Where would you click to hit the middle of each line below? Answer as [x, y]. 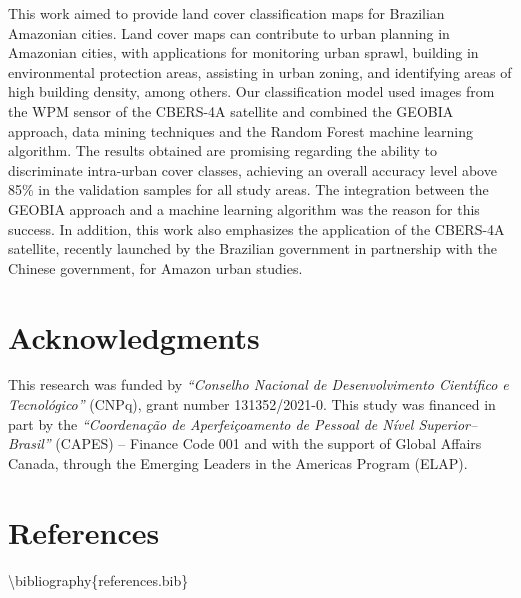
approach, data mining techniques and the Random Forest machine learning [241, 130]
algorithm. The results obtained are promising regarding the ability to [223, 150]
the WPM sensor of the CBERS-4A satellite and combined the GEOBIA [231, 110]
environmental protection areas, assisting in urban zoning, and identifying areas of [260, 71]
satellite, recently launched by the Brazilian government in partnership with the [253, 248]
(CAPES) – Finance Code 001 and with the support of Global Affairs [268, 443]
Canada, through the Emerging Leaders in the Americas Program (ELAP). [238, 462]
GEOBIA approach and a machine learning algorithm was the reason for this [244, 208]
